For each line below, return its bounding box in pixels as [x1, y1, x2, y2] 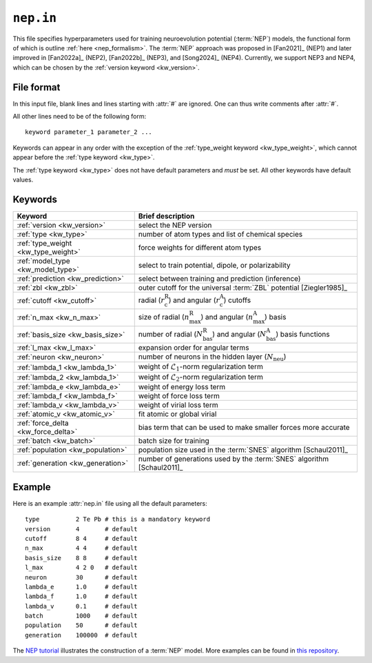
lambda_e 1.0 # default [25, 583, 138, 591]
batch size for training [138, 436, 209, 446]
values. [12, 175, 34, 184]
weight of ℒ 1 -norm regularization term [138, 362, 263, 373]
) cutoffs [223, 295, 251, 305]
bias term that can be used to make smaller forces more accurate [138, 423, 351, 433]
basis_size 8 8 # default [25, 554, 138, 562]
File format [12, 81, 61, 93]
